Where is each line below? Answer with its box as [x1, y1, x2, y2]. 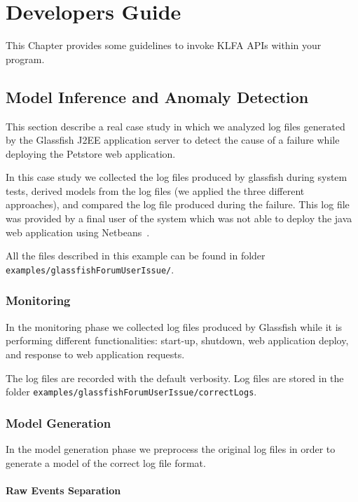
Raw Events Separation [6, 482, 121, 497]
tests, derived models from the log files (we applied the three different [6, 183, 305, 198]
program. [6, 51, 45, 66]
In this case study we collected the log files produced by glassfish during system [6, 170, 347, 184]
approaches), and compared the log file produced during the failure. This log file [6, 197, 350, 212]
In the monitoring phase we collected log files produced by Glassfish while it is [6, 319, 343, 334]
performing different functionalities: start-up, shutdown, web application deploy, [6, 333, 349, 348]
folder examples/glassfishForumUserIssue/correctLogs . [6, 384, 257, 399]
